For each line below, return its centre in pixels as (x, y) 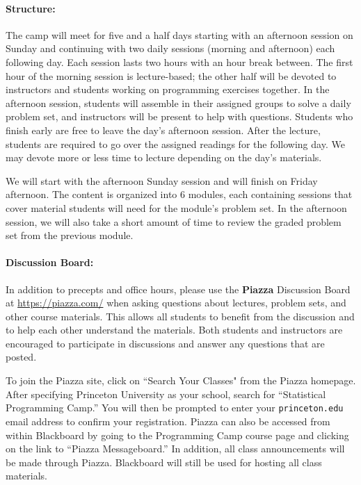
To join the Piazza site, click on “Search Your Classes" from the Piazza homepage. (181, 380)
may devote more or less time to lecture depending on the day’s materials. (164, 157)
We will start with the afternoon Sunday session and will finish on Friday (162, 180)
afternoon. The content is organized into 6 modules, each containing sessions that (179, 194)
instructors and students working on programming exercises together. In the (168, 89)
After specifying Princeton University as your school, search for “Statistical (166, 394)
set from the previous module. (70, 235)
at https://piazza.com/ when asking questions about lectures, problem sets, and (176, 303)
